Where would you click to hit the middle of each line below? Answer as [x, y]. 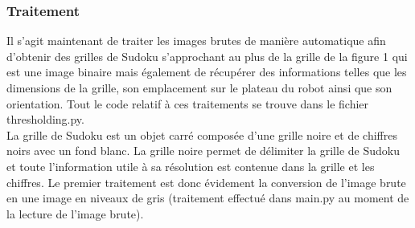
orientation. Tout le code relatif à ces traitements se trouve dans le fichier [188, 103]
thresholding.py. [45, 119]
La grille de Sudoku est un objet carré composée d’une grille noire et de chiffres [202, 134]
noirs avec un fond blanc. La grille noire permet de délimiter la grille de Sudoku [203, 151]
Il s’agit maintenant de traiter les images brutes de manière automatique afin [196, 41]
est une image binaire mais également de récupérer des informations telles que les [207, 72]
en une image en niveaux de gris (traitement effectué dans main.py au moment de [208, 198]
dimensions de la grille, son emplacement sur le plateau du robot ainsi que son [199, 88]
